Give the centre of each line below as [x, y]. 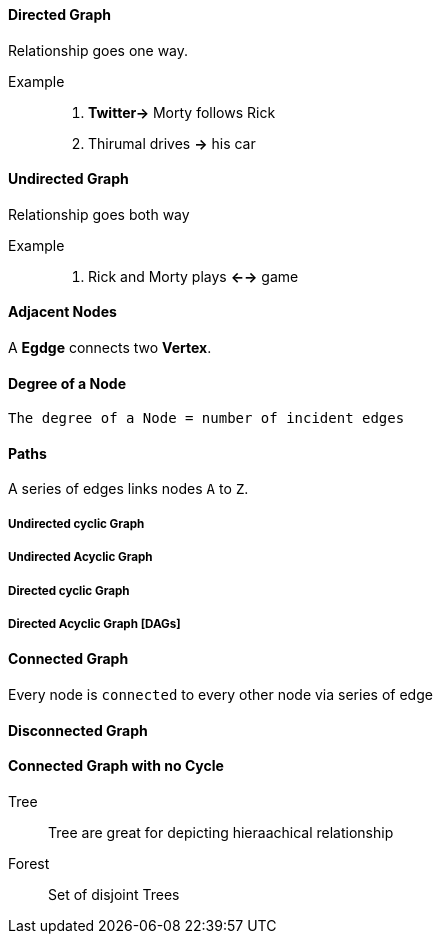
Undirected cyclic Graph [76, 523]
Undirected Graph [68, 179]
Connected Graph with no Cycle [116, 766]
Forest [29, 863]
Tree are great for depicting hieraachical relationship [221, 832]
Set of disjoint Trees [114, 894]
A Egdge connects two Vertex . [110, 348]
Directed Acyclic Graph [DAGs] [94, 624]
